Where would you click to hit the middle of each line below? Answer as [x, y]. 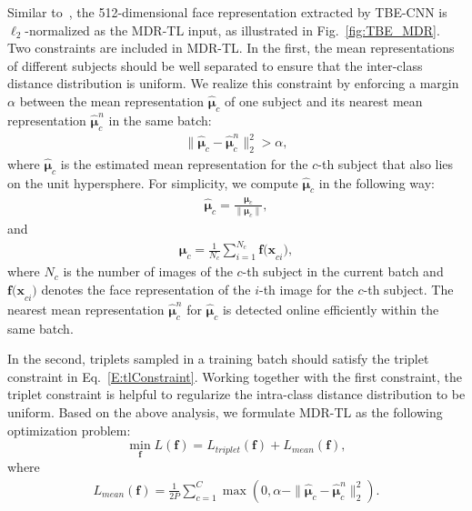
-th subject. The [408, 289]
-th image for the [306, 289]
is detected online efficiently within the [331, 309]
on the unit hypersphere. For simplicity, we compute [153, 182]
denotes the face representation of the [146, 289]
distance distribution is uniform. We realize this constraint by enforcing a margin [233, 83]
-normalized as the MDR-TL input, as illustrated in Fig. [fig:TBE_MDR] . [232, 30]
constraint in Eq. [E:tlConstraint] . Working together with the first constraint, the [235, 376]
